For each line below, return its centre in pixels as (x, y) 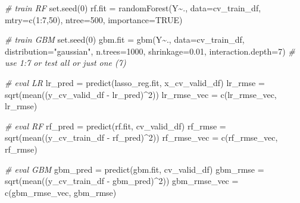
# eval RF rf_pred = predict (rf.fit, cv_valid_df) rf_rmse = (115, 126)
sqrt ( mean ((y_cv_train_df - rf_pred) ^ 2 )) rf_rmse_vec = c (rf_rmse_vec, (141, 137)
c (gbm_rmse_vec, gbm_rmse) (61, 192)
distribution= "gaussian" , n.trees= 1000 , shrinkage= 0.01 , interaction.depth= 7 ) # (150, 51)
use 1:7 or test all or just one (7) (65, 63)
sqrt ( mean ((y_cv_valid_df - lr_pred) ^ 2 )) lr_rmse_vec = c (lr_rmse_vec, (141, 94)
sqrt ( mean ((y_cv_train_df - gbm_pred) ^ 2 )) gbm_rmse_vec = (122, 181)
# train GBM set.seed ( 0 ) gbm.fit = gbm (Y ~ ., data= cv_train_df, (125, 39)
